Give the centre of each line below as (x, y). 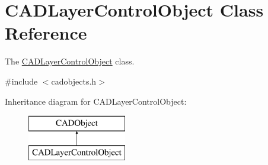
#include (21, 81)
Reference (46, 33)
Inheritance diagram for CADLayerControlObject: (96, 101)
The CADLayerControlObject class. (70, 61)
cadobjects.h (74, 81)
